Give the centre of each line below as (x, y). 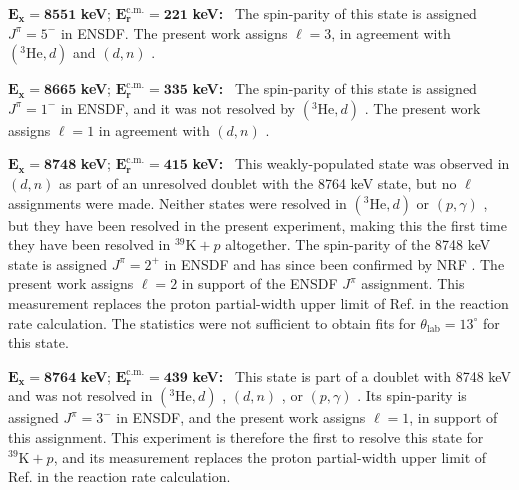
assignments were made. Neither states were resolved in (177, 202)
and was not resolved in (80, 395)
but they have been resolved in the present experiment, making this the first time (257, 224)
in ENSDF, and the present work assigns (241, 417)
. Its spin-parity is (412, 395)
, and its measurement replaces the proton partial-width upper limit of (270, 456)
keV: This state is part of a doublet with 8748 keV (351, 375)
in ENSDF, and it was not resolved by (178, 107)
